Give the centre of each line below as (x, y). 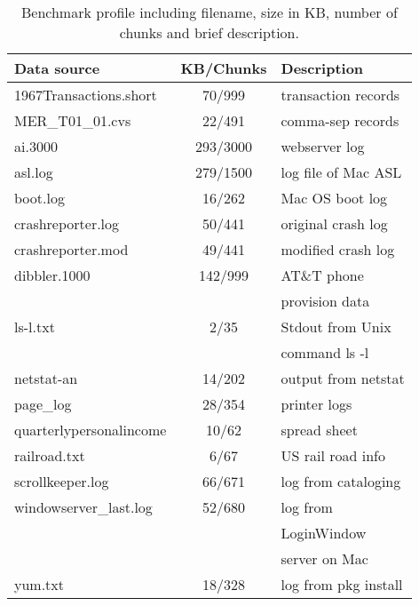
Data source (57, 68)
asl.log (34, 172)
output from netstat (343, 378)
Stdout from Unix (336, 327)
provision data (325, 301)
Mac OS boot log (334, 198)
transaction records (340, 95)
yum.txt (40, 584)
